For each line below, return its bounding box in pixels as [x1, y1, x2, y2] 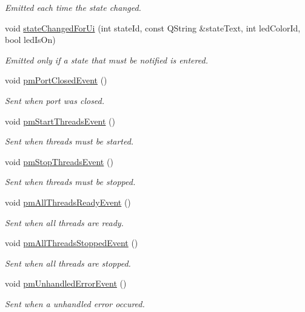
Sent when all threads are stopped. [5, 256, 131, 269]
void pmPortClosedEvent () [5, 74, 107, 86]
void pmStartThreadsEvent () [5, 114, 115, 127]
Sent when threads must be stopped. [5, 175, 136, 188]
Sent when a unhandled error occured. [5, 297, 145, 310]
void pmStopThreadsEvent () [5, 155, 113, 167]
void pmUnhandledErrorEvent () [5, 277, 127, 290]
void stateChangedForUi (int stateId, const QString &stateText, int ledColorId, [5, 21, 301, 34]
